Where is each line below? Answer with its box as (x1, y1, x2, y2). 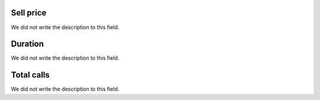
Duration (11, 39, 44, 49)
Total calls (11, 70, 50, 80)
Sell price (11, 8, 47, 18)
